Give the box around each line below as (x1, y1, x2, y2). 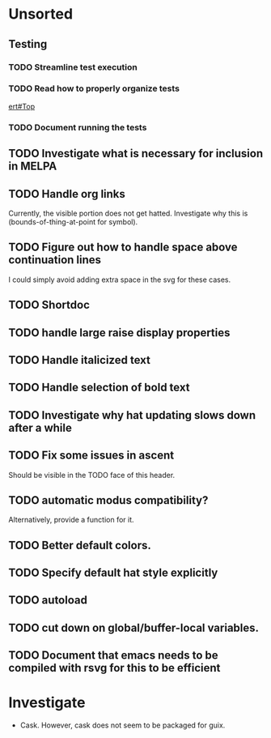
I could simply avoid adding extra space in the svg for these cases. (8, 275, 231, 284)
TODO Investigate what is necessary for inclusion (8, 147, 264, 160)
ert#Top (8, 101, 36, 111)
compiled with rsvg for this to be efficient (8, 661, 221, 675)
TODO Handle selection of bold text (8, 381, 190, 395)
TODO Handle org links (8, 187, 125, 201)
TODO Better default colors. (8, 538, 152, 552)
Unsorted (8, 5, 74, 23)
